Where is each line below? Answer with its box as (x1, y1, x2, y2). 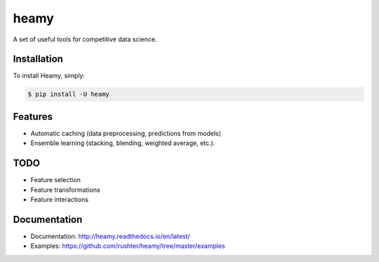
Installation (13, 53, 63, 65)
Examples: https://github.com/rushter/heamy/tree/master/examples (30, 242, 225, 250)
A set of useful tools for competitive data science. (13, 35, 157, 43)
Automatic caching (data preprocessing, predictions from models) (30, 129, 221, 137)
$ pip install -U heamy (27, 90, 110, 98)
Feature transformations (30, 186, 101, 194)
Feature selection (30, 176, 81, 184)
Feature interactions (30, 195, 89, 204)
